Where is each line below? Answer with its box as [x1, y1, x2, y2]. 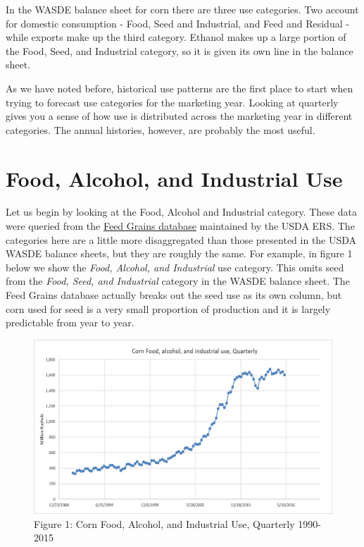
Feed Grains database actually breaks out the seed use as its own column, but [6, 288, 342, 302]
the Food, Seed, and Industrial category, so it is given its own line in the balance [6, 43, 353, 58]
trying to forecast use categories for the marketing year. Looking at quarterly [6, 94, 339, 109]
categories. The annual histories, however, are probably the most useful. [6, 122, 315, 137]
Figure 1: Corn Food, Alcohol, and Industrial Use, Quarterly [34, 516, 295, 531]
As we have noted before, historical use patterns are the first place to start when [6, 80, 353, 95]
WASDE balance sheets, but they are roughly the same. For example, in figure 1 [6, 246, 353, 261]
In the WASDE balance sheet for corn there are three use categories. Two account [6, 2, 359, 16]
